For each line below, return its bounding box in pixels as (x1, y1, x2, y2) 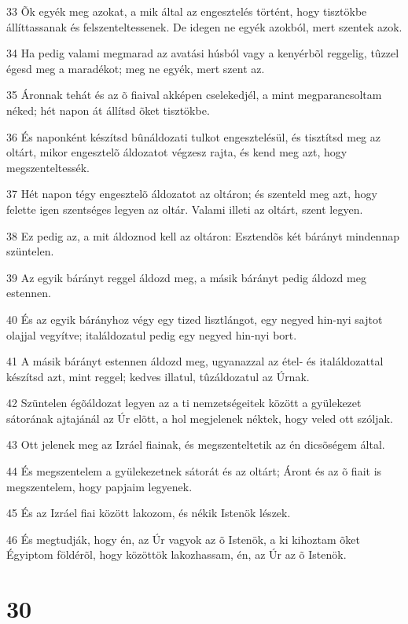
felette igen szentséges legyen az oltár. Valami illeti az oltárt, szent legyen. (6, 200, 363, 217)
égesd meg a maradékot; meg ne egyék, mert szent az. (6, 60, 265, 76)
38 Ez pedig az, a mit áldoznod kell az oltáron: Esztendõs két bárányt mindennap (6, 227, 399, 244)
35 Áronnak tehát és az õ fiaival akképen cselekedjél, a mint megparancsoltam (6, 86, 382, 103)
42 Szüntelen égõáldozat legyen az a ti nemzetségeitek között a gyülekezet (6, 395, 362, 411)
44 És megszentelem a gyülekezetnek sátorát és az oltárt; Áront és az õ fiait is (6, 463, 382, 479)
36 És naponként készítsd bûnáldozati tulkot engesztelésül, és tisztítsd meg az (6, 128, 380, 145)
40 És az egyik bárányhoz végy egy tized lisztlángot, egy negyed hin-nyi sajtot (6, 310, 383, 327)
